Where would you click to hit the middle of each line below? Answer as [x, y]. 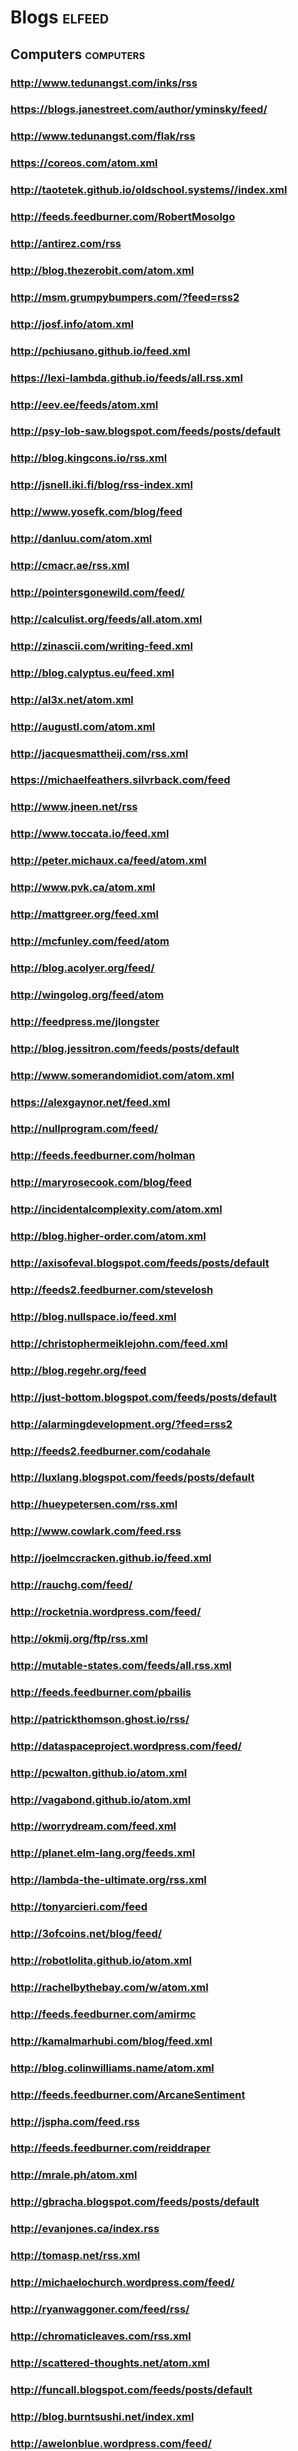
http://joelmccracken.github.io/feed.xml [111, 1558]
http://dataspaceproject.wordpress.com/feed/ [126, 1746]
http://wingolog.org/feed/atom [87, 994]
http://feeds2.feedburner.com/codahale [110, 1451]
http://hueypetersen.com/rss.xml [94, 1504]
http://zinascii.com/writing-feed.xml [101, 646]
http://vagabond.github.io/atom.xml [101, 1799]
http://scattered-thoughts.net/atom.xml [110, 2363]
